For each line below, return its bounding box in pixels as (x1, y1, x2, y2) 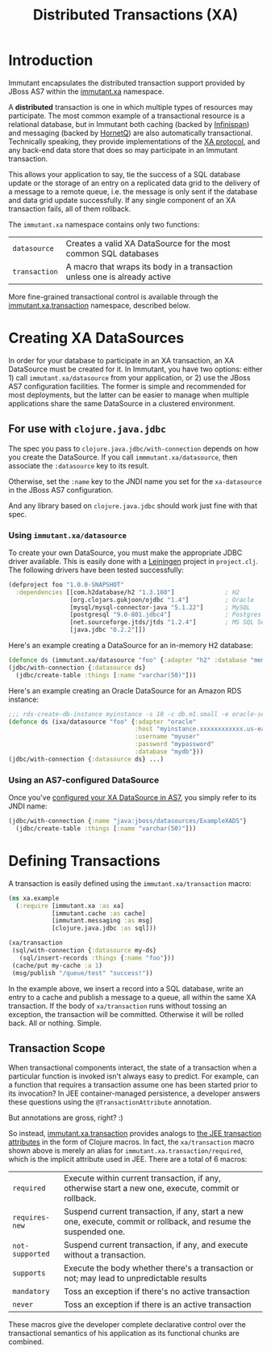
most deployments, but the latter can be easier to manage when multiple (8, 390, 249, 400)
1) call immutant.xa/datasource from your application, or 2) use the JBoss (8, 372, 251, 382)
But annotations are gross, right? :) (8, 1113, 123, 1122)
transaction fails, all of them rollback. (8, 204, 131, 214)
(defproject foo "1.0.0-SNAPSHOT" (8, 580, 125, 588)
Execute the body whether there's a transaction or (63, 1262, 254, 1274)
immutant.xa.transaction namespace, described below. (8, 300, 191, 310)
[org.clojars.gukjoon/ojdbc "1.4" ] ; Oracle (69, 596, 254, 604)
